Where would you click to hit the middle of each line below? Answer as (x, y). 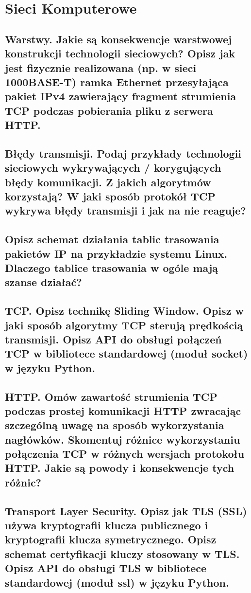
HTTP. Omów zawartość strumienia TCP (111, 396)
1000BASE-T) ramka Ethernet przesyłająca (117, 81)
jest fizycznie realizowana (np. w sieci (101, 67)
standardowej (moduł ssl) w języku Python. (117, 582)
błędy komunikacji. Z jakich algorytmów (108, 182)
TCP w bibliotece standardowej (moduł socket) (126, 353)
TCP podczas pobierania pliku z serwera (109, 110)
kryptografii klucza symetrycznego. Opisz (111, 539)
